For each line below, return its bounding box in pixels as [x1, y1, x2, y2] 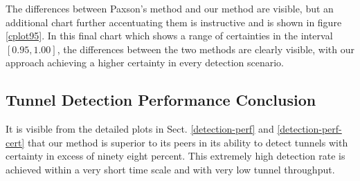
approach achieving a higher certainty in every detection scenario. [6, 55, 284, 70]
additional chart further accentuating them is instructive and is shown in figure [6, 15, 342, 29]
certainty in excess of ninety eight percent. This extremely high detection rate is [6, 149, 345, 163]
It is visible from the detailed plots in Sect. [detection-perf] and [6, 122, 274, 136]
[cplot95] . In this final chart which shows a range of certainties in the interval [6, 28, 333, 43]
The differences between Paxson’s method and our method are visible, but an [6, 1, 334, 15]
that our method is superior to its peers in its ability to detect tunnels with [27, 135, 348, 149]
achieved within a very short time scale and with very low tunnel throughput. [6, 162, 335, 176]
